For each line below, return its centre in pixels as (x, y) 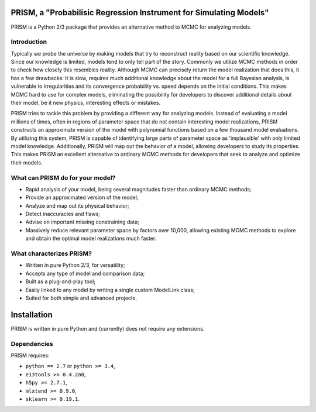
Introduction (29, 42)
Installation (32, 315)
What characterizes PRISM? (51, 253)
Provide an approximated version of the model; (82, 198)
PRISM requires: (30, 355)
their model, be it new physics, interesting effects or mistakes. (86, 103)
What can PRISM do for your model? (63, 177)
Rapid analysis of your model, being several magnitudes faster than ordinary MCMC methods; (138, 189)
